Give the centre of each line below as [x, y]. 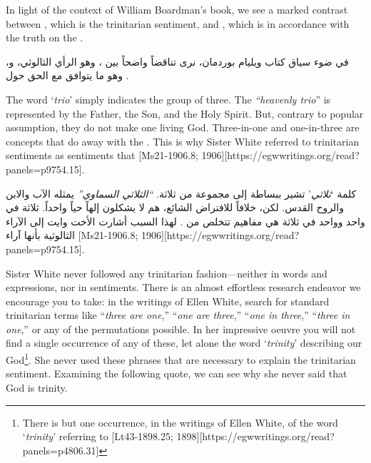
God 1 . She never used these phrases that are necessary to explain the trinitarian [181, 358]
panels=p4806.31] [61, 450]
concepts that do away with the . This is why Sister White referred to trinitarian [183, 141]
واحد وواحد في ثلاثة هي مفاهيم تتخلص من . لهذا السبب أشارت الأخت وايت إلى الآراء [185, 221]
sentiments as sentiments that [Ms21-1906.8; [102, 155]
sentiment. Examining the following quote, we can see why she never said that [177, 373]
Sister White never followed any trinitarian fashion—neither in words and [167, 273]
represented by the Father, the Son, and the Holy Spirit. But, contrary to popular [185, 113]
